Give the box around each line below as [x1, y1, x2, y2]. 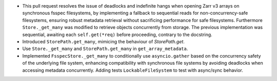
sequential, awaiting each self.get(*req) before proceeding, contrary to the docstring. [22, 31, 212, 38]
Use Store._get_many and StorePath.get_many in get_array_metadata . [22, 46, 188, 52]
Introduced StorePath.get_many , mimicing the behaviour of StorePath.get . [22, 38, 185, 44]
